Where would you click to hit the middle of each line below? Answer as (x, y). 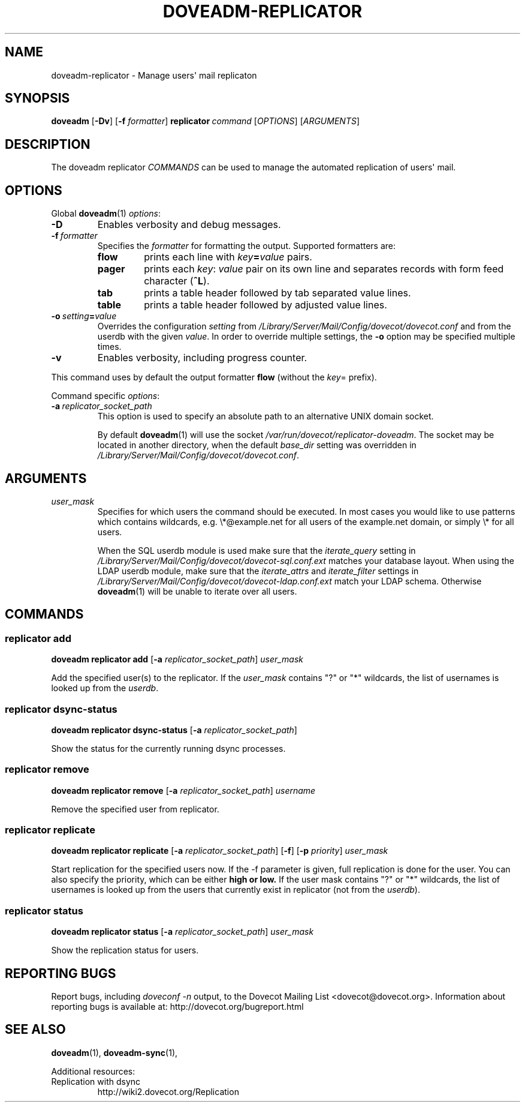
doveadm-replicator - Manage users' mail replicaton (154, 75)
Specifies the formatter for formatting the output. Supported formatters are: (247, 246)
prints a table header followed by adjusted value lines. (265, 305)
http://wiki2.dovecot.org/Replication (168, 1091)
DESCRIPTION (48, 144)
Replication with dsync (96, 1081)
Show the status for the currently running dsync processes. (168, 748)
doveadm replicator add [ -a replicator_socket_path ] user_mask (177, 659)
